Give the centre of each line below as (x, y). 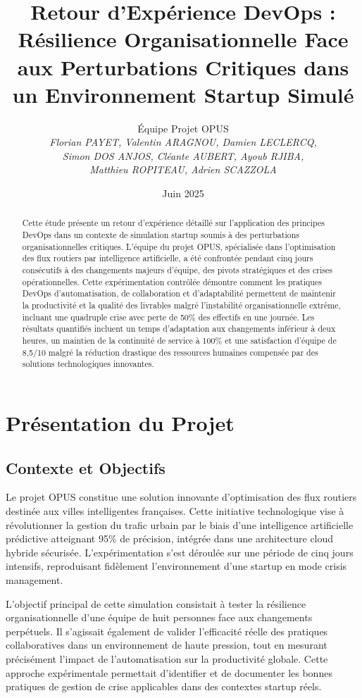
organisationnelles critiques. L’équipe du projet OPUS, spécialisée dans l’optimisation (179, 246)
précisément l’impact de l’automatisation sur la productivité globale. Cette (167, 658)
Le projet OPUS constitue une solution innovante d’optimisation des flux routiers (181, 497)
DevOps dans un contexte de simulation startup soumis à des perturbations (161, 235)
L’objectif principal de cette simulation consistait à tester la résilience (156, 603)
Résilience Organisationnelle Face (183, 39)
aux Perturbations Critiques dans (183, 67)
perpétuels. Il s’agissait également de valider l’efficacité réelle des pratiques (167, 631)
